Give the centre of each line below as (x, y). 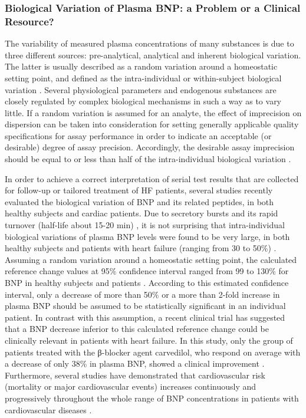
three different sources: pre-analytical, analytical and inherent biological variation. (153, 55)
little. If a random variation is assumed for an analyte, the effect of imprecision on (153, 112)
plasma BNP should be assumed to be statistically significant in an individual (145, 306)
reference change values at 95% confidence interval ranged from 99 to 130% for (147, 271)
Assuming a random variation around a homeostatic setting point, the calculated (151, 259)
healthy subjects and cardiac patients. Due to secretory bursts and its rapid (142, 213)
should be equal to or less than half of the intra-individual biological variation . (148, 159)
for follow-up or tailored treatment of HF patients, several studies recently (139, 190)
